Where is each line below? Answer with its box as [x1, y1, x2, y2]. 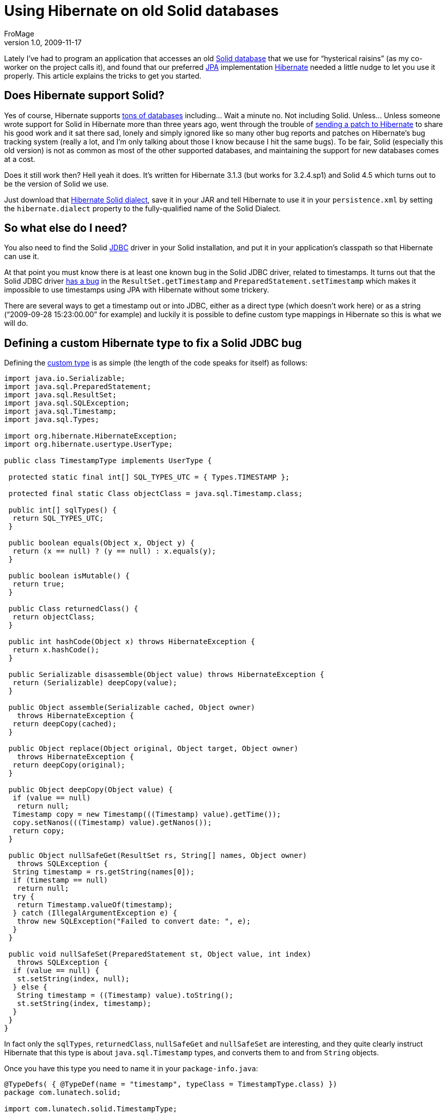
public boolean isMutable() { [8, 572, 130, 580]
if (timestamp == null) [12, 876, 108, 885]
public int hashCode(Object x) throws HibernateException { [8, 637, 255, 646]
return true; [12, 580, 65, 589]
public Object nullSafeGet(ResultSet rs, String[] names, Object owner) [8, 851, 307, 860]
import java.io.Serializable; [4, 374, 126, 383]
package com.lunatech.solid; [4, 1088, 121, 1097]
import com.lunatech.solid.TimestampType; [4, 1105, 178, 1113]
